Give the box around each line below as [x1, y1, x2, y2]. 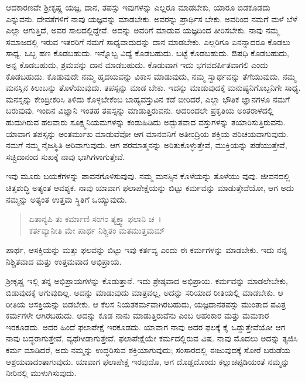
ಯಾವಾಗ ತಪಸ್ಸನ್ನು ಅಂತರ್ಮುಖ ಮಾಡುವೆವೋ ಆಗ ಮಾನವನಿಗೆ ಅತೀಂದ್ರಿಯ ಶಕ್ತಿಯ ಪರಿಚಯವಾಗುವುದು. [6, 127, 289, 139]
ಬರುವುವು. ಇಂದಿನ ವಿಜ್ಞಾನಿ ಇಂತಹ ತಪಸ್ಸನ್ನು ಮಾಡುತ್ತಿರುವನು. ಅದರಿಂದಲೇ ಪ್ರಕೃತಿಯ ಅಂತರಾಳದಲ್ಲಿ [6, 104, 274, 117]
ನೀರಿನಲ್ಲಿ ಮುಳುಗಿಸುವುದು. [6, 367, 77, 379]
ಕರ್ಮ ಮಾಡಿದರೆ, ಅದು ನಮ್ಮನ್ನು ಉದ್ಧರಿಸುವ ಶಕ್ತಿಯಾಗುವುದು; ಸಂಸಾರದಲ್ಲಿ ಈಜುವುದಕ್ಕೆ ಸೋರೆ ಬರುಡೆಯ [6, 344, 290, 356]
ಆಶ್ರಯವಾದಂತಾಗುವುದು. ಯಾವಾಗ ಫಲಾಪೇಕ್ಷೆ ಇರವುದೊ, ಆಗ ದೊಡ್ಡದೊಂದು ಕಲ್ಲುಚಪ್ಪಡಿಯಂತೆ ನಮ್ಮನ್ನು [6, 355, 290, 367]
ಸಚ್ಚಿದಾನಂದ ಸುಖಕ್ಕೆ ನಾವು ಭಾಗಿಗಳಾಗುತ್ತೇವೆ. [6, 150, 125, 162]
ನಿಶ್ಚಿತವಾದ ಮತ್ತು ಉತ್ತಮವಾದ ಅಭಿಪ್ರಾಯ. [6, 255, 122, 267]
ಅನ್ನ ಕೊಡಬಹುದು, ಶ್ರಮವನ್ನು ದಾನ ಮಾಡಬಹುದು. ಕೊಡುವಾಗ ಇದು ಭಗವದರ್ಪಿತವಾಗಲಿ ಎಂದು [6, 58, 268, 70]
